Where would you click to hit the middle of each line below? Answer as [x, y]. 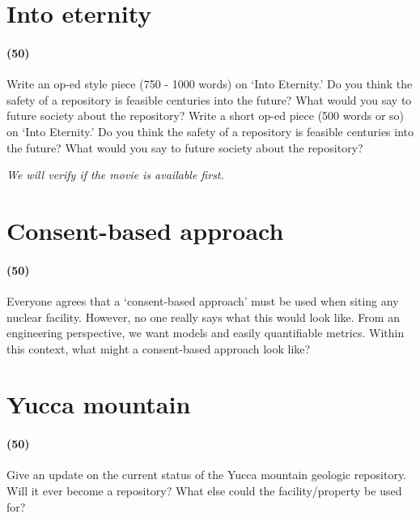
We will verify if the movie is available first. [115, 175]
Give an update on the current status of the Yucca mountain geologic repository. [207, 475]
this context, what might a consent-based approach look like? [159, 348]
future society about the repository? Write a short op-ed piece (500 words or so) [206, 116]
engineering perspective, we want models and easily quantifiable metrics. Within [206, 333]
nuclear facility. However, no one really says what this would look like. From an [203, 317]
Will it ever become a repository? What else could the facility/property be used [204, 491]
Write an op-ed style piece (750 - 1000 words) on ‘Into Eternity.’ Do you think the [210, 84]
